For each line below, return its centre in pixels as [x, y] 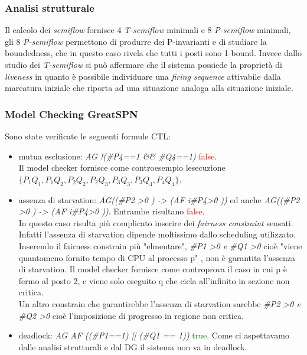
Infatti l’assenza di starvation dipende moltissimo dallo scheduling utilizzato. [157, 234]
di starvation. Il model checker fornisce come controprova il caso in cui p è [153, 269]
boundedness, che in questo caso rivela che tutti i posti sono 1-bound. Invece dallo [153, 53]
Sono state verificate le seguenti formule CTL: [88, 136]
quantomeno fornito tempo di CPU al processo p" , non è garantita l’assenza [157, 257]
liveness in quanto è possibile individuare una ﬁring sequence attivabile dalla [143, 76]
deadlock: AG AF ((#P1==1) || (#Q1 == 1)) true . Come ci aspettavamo [154, 335]
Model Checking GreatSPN [71, 114]
